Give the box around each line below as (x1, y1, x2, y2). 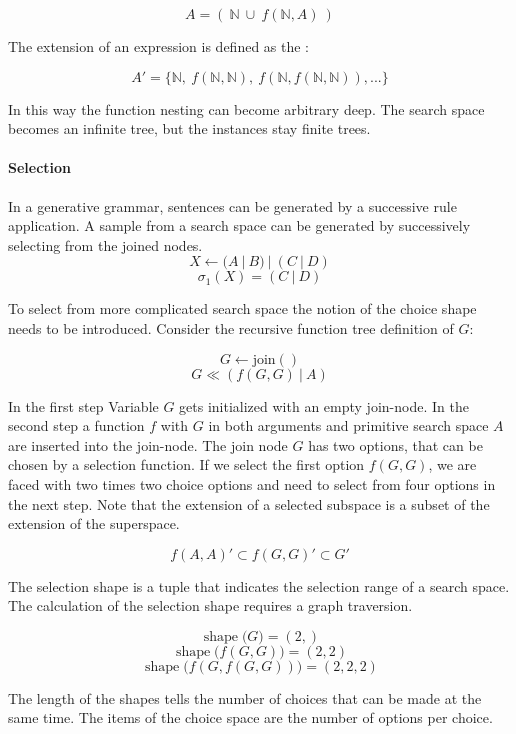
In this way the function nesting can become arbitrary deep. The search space (8, 98, 485, 119)
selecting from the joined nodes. (8, 234, 203, 255)
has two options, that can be (308, 434, 483, 455)
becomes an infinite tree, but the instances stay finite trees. (8, 118, 371, 139)
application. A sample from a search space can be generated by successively (8, 215, 471, 236)
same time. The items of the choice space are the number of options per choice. (8, 707, 493, 728)
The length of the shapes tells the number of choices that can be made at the (8, 687, 482, 708)
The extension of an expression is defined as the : (8, 36, 310, 56)
